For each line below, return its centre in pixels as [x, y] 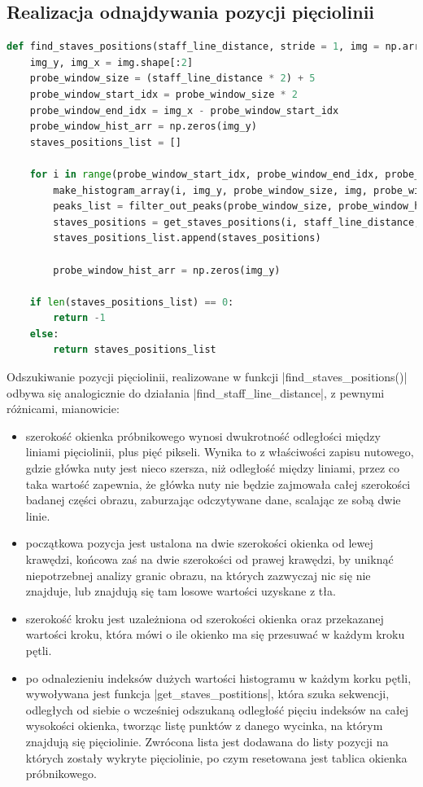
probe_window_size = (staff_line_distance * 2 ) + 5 [172, 79]
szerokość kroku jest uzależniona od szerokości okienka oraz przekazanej [205, 618]
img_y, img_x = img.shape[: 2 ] [111, 62]
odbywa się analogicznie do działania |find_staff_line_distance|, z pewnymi [196, 392]
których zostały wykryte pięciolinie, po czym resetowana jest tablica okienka [216, 757]
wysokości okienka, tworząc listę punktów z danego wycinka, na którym [204, 725]
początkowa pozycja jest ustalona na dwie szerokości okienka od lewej [199, 543]
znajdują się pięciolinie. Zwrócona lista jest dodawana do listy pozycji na [207, 741]
